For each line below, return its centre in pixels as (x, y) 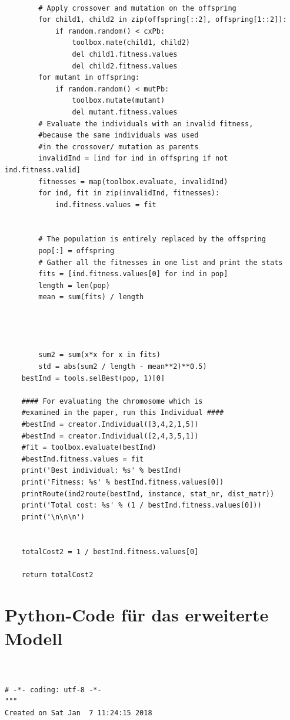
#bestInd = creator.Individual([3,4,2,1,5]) (110, 424)
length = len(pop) (74, 285)
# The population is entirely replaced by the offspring (152, 239)
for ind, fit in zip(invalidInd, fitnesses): (129, 193)
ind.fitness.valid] (43, 170)
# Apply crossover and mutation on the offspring (137, 8)
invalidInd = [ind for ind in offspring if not (133, 158)
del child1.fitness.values (125, 54)
